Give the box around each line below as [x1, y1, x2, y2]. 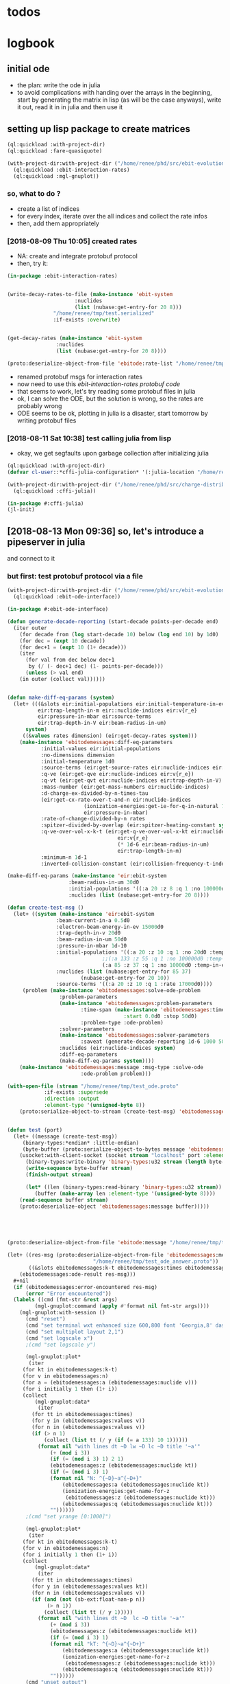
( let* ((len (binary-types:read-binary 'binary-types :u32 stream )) [25, 1183, 222, 1191]
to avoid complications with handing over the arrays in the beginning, [16, 89, 212, 97]
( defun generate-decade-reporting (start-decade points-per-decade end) [7, 618, 219, 625]
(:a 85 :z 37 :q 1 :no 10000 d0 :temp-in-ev [101, 961, 228, 969]
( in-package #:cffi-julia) [7, 499, 84, 507]
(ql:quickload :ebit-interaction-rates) [13, 166, 130, 173]
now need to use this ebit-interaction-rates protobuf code [16, 379, 181, 388]
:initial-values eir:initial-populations [40, 745, 161, 752]
